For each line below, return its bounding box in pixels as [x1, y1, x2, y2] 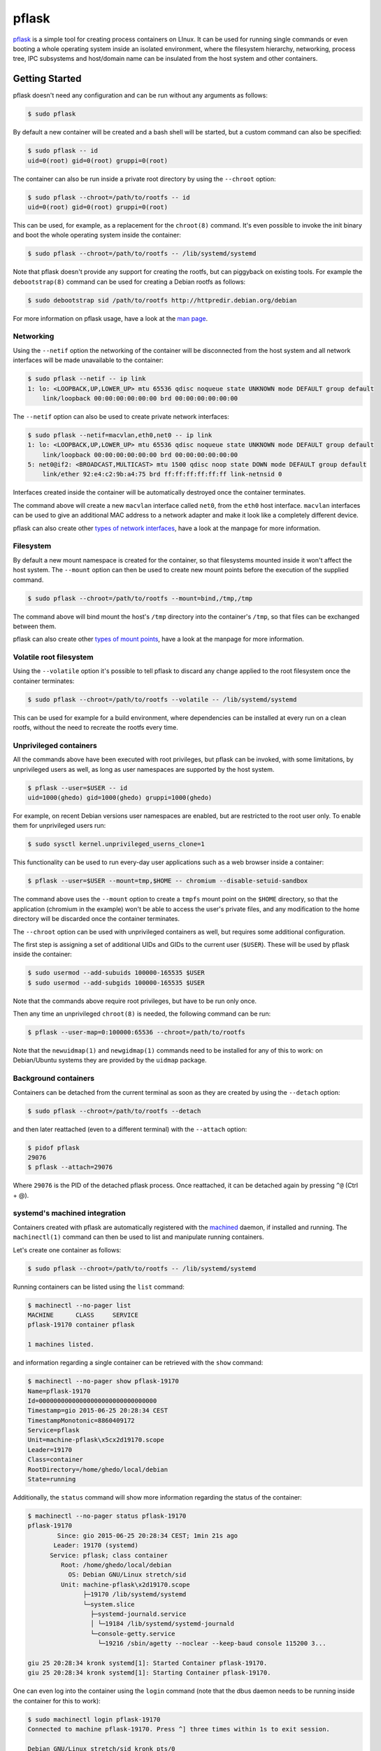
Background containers [13, 1074, 94, 1084]
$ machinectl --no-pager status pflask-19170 [27, 1512, 187, 1520]
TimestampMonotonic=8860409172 [27, 1416, 136, 1425]
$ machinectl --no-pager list [27, 1301, 131, 1309]
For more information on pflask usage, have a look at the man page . [13, 314, 208, 322]
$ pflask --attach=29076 [27, 1163, 113, 1171]
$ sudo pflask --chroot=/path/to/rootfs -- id [27, 193, 190, 201]
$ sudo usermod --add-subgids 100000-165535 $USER [27, 978, 206, 987]
